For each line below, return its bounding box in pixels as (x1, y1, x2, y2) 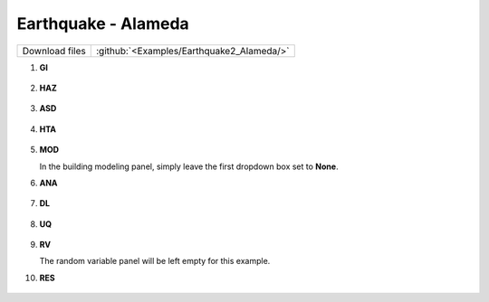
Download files (22, 44, 86, 57)
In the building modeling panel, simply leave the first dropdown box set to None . (39, 161, 339, 172)
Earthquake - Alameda (16, 14, 189, 33)
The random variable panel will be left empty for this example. (39, 256, 271, 267)
